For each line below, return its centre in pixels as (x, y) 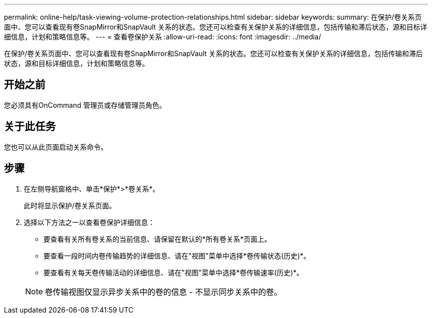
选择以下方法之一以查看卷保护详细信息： (89, 222)
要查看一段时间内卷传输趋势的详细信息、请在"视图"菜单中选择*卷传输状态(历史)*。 (177, 255)
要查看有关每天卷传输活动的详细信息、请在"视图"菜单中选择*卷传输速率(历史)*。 (174, 272)
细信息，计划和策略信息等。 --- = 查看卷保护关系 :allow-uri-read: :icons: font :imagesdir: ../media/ (163, 37)
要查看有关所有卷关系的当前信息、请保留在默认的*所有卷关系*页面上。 (158, 239)
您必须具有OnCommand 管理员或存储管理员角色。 (85, 105)
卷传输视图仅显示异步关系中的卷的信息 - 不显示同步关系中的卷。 (163, 292)
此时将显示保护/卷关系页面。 (70, 205)
